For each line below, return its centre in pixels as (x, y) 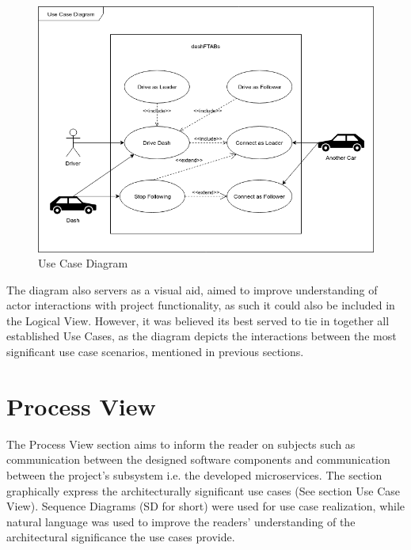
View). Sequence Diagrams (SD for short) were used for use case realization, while (206, 506)
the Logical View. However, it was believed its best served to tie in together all (198, 320)
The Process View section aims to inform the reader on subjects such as (181, 444)
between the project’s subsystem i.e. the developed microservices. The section (194, 474)
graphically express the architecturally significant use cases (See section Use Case (203, 490)
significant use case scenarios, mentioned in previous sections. (155, 352)
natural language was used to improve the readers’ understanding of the (181, 521)
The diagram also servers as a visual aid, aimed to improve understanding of (192, 289)
